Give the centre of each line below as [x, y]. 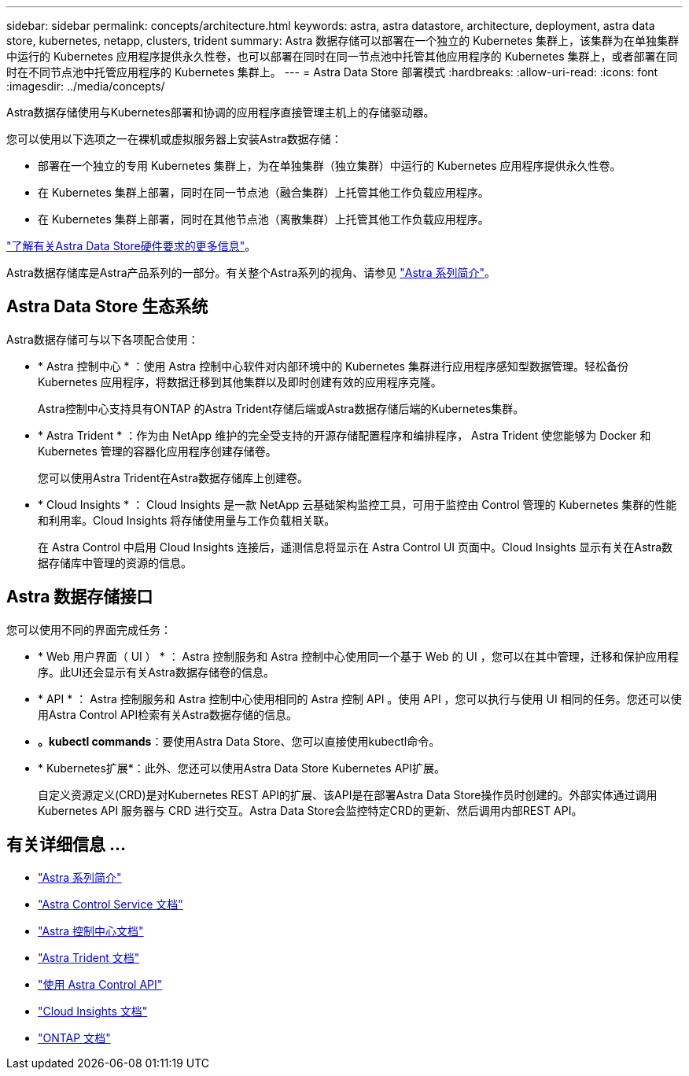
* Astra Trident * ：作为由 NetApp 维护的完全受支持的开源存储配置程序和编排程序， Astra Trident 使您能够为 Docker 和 [344, 435]
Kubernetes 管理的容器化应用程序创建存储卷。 [157, 451]
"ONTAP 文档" [74, 1037]
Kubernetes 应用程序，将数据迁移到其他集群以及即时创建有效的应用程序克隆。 [240, 381]
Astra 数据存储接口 [80, 597]
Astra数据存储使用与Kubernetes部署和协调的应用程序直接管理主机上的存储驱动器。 [221, 112]
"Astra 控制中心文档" [91, 930]
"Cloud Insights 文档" [93, 1011]
